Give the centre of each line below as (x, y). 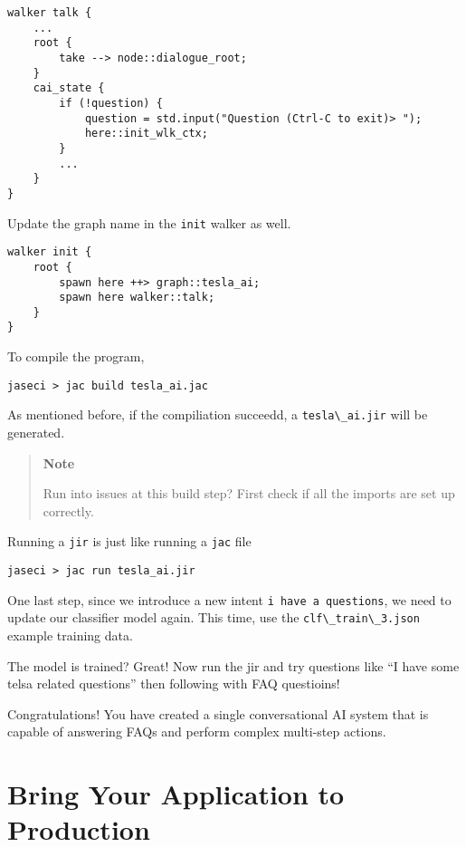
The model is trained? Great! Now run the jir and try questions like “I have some (233, 665)
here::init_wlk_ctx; (146, 134)
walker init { (50, 252)
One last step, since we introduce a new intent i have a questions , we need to (229, 599)
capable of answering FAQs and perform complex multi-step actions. (197, 731)
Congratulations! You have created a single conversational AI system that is (218, 713)
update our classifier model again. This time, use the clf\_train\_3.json (214, 617)
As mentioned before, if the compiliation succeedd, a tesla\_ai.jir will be (218, 414)
